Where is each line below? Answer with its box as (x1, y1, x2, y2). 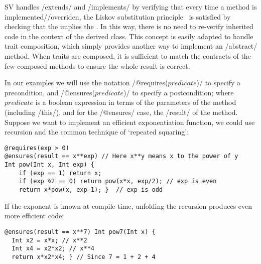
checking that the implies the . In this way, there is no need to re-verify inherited (5, 21, 253, 32)
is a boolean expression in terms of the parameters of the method (35, 97, 236, 107)
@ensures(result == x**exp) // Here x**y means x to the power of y (5, 153, 238, 160)
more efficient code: (5, 210, 64, 221)
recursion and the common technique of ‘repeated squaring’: (5, 126, 189, 137)
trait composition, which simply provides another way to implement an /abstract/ (5, 41, 257, 51)
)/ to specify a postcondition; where (123, 87, 234, 97)
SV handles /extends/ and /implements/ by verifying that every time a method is (5, 2, 257, 12)
